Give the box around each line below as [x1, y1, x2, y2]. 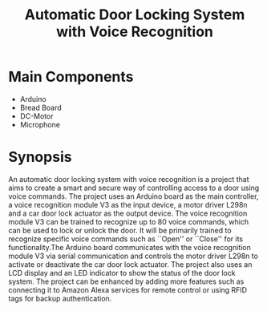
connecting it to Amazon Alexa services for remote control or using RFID [8, 285, 247, 294]
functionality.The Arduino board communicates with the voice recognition [8, 242, 251, 252]
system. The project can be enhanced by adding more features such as [8, 277, 245, 286]
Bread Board [19, 103, 62, 112]
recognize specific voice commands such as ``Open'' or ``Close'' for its [8, 234, 243, 244]
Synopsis [8, 148, 72, 166]
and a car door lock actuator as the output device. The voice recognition [8, 208, 248, 218]
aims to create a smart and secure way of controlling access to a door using [8, 183, 260, 192]
